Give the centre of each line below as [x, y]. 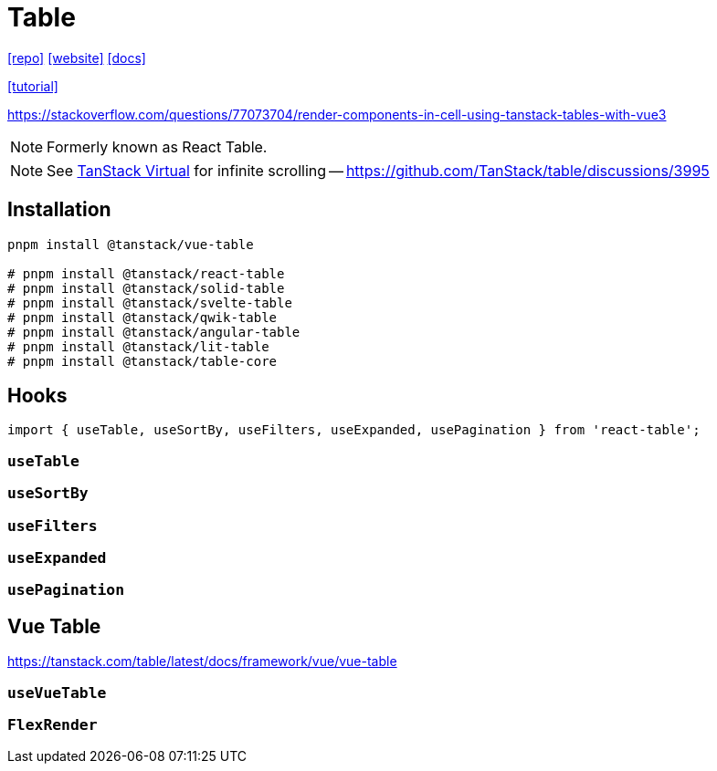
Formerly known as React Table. [157, 146]
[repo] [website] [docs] [77, 57]
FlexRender [53, 724]
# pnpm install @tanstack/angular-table [154, 332]
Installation [59, 210]
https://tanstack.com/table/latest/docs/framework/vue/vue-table [202, 662]
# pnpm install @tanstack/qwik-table [142, 317]
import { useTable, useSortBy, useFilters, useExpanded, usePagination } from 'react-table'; [354, 430]
